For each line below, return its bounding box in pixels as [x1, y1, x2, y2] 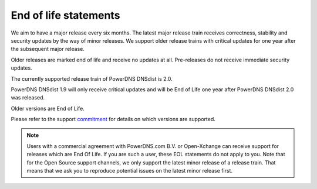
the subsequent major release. [11, 46, 85, 53]
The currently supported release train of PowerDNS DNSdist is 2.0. [11, 75, 173, 82]
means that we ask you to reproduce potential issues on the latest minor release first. [26, 167, 233, 174]
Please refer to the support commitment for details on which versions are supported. [11, 116, 215, 123]
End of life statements [11, 9, 120, 22]
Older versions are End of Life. [11, 105, 85, 112]
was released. [11, 94, 45, 101]
